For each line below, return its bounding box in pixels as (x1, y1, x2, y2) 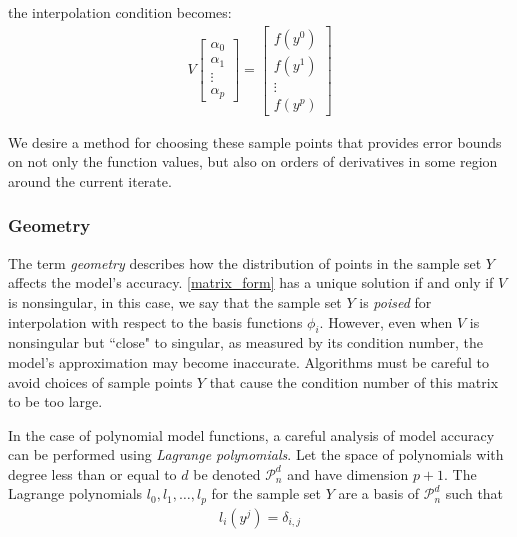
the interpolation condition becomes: (8, 2, 232, 22)
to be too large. (8, 391, 103, 412)
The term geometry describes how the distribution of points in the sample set (8, 252, 482, 273)
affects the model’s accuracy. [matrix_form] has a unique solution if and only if (8, 272, 494, 293)
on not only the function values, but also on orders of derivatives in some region (8, 151, 498, 172)
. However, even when (319, 311, 453, 332)
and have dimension (287, 463, 409, 484)
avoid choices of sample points (8, 371, 193, 392)
